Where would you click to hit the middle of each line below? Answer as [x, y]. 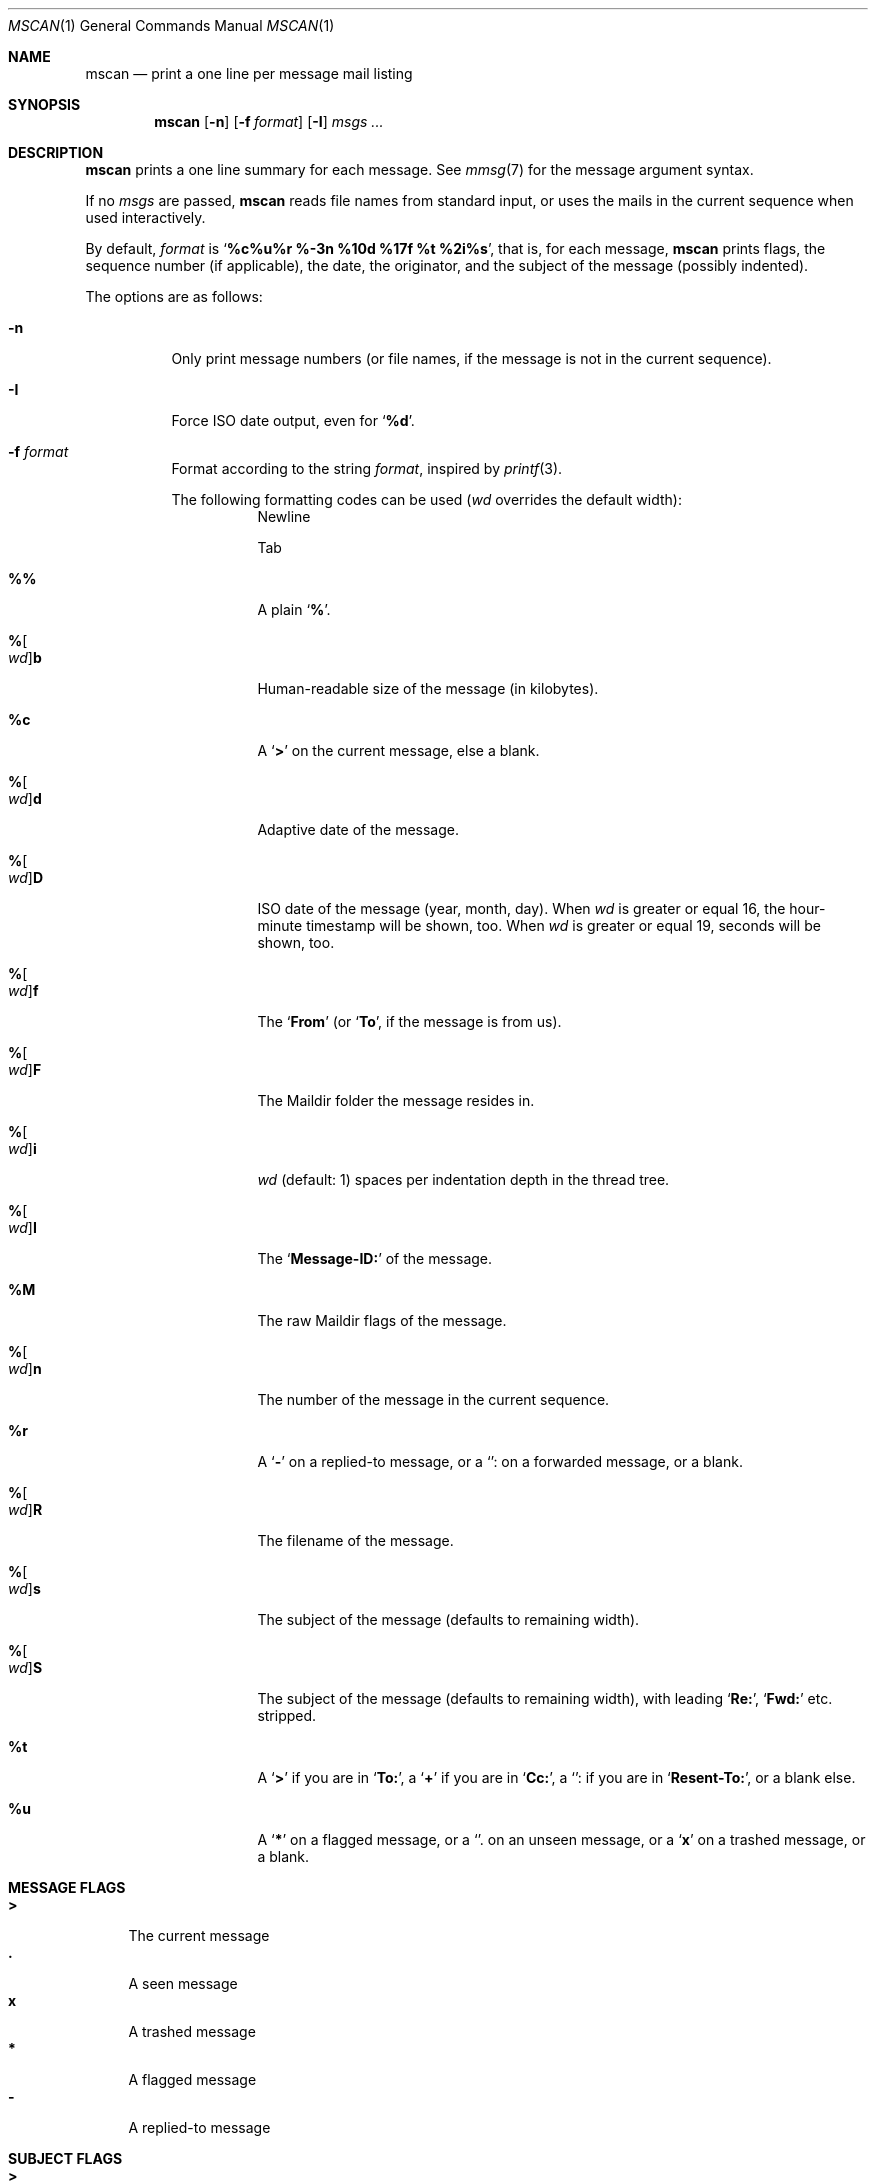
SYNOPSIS [44, 104]
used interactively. [145, 217]
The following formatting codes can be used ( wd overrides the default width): [426, 499]
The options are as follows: [174, 296]
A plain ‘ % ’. [294, 609]
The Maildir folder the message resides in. [396, 1100]
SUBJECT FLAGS [65, 2158]
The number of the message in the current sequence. [433, 1399]
